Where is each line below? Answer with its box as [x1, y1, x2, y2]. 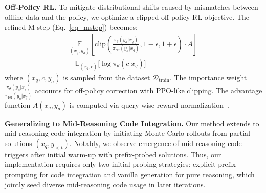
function [5, 99, 31, 110]
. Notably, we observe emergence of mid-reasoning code [69, 137, 242, 148]
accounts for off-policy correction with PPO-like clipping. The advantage [35, 85, 262, 96]
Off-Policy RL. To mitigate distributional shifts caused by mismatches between [5, 2, 258, 12]
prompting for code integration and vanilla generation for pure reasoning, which [5, 169, 255, 180]
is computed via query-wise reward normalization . [69, 99, 229, 110]
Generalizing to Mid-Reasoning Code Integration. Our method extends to [5, 117, 259, 128]
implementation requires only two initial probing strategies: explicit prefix [5, 159, 236, 170]
